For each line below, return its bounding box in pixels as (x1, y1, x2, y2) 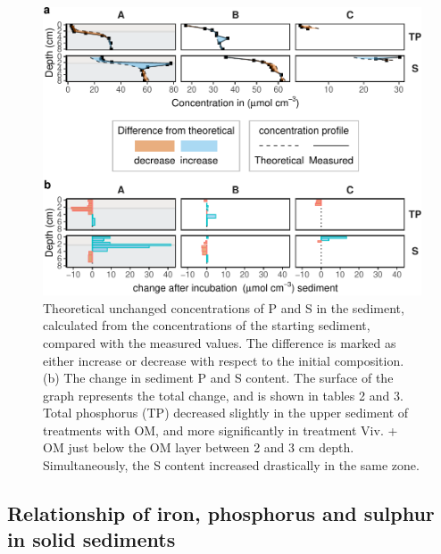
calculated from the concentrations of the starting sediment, (43, 316, 370, 335)
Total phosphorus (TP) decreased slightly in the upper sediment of (43, 403, 409, 422)
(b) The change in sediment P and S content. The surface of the (43, 368, 394, 387)
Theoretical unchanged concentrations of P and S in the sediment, (43, 298, 404, 317)
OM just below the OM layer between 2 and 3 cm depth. (43, 438, 354, 457)
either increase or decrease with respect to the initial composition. (43, 351, 404, 369)
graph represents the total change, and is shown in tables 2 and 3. (43, 385, 404, 404)
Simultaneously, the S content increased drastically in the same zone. (43, 456, 420, 475)
